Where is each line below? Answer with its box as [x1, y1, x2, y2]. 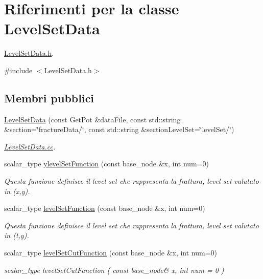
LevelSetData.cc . [4, 141, 56, 152]
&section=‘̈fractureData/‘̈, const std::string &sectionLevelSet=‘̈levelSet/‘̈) [4, 124, 234, 135]
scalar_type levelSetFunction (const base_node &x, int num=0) [4, 203, 205, 213]
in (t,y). [4, 230, 29, 241]
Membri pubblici [4, 90, 94, 105]
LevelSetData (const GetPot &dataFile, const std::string [4, 114, 181, 124]
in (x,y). [4, 185, 30, 196]
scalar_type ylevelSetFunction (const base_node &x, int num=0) [4, 158, 209, 169]
